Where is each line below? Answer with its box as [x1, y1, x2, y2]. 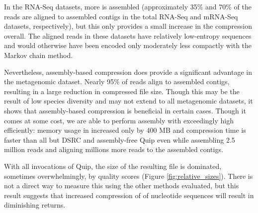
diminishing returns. [4, 200, 66, 210]
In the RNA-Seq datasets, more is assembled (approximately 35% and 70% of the [4, 1, 252, 11]
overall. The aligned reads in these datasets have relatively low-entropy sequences [4, 30, 252, 41]
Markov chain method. [4, 50, 73, 60]
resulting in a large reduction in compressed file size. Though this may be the [4, 86, 240, 96]
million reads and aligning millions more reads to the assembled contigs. [4, 144, 223, 155]
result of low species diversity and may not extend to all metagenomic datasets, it [4, 96, 253, 106]
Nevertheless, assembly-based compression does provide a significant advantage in [4, 66, 252, 77]
